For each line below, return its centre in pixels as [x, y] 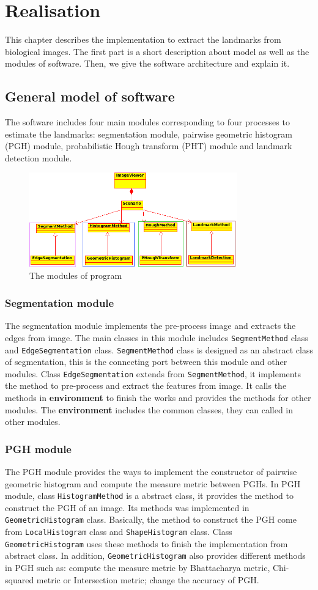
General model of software [90, 96]
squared [20, 579]
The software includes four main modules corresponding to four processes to [147, 122]
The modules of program [76, 275]
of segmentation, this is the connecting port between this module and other [146, 362]
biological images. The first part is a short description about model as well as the [157, 51]
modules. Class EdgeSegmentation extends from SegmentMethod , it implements [153, 373]
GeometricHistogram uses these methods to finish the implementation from [146, 543]
